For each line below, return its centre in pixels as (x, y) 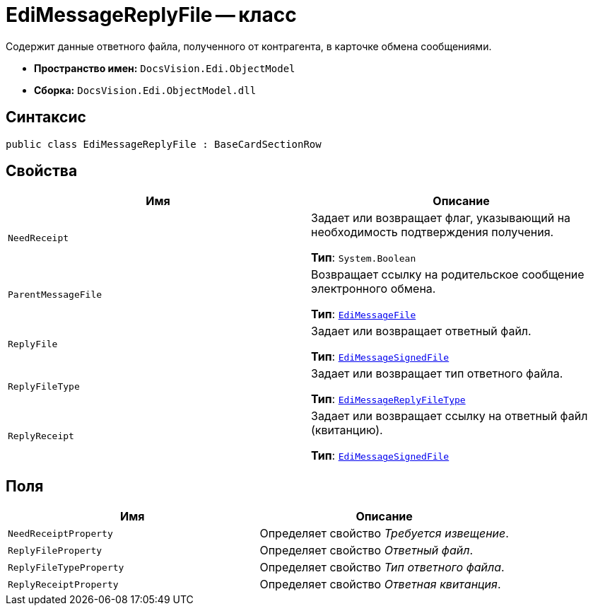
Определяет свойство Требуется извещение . (384, 534)
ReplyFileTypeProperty (66, 567)
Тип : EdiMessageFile (364, 314)
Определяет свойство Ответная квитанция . (380, 584)
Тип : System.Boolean (364, 258)
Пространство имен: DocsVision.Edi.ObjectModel (165, 68)
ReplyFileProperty (55, 550)
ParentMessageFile (55, 294)
